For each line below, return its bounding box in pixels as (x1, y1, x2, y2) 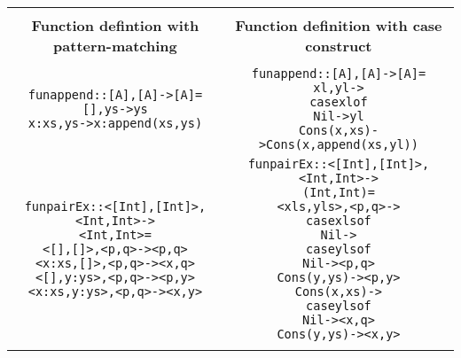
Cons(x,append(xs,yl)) (266, 137, 418, 152)
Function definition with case (235, 15, 442, 35)
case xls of (306, 214, 371, 228)
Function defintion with (31, 15, 199, 35)
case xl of (309, 95, 368, 109)
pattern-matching (53, 35, 177, 56)
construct (305, 35, 372, 56)
